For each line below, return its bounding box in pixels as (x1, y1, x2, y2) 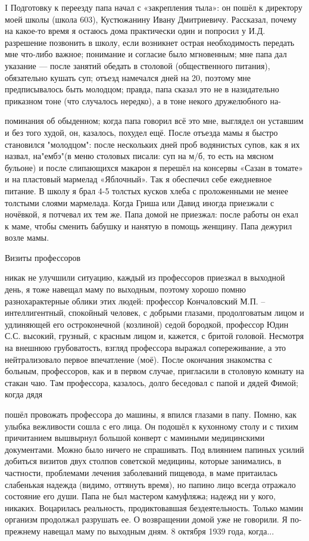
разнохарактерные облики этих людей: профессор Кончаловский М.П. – (5, 294, 266, 307)
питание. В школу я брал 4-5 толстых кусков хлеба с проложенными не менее (5, 184, 288, 197)
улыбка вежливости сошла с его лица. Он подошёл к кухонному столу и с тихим (5, 419, 298, 432)
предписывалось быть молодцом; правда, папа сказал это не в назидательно (5, 83, 279, 95)
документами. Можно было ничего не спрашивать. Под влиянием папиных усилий (5, 443, 304, 455)
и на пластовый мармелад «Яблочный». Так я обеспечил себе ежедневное (5, 173, 272, 185)
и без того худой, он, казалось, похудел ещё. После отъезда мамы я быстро (5, 126, 278, 138)
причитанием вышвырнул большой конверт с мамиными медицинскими (5, 431, 265, 444)
